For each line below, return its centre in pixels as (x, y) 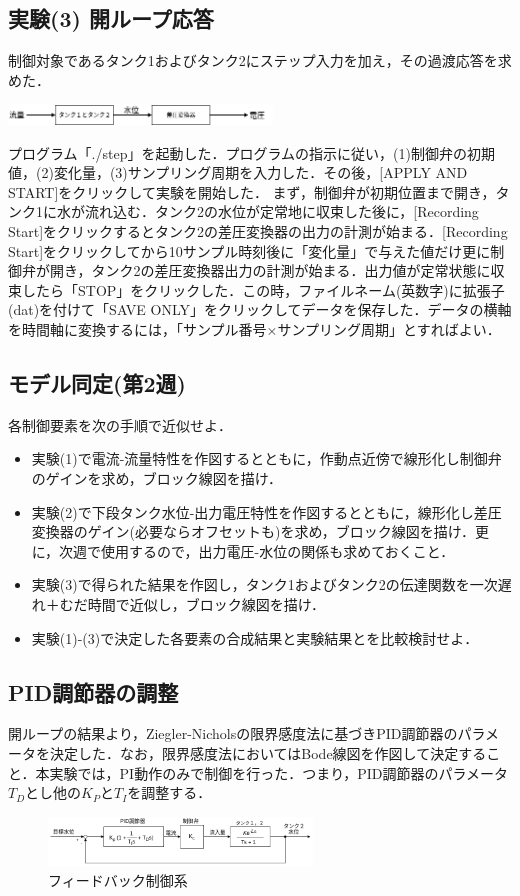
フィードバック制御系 (118, 879)
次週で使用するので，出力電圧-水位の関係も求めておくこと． (257, 550)
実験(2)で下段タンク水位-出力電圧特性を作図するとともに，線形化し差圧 (266, 511)
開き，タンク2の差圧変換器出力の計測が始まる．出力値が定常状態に (270, 270)
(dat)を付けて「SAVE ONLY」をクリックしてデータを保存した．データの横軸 (260, 309)
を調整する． (169, 792)
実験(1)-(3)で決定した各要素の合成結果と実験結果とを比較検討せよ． (255, 637)
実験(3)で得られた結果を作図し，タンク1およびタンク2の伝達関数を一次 (264, 584)
